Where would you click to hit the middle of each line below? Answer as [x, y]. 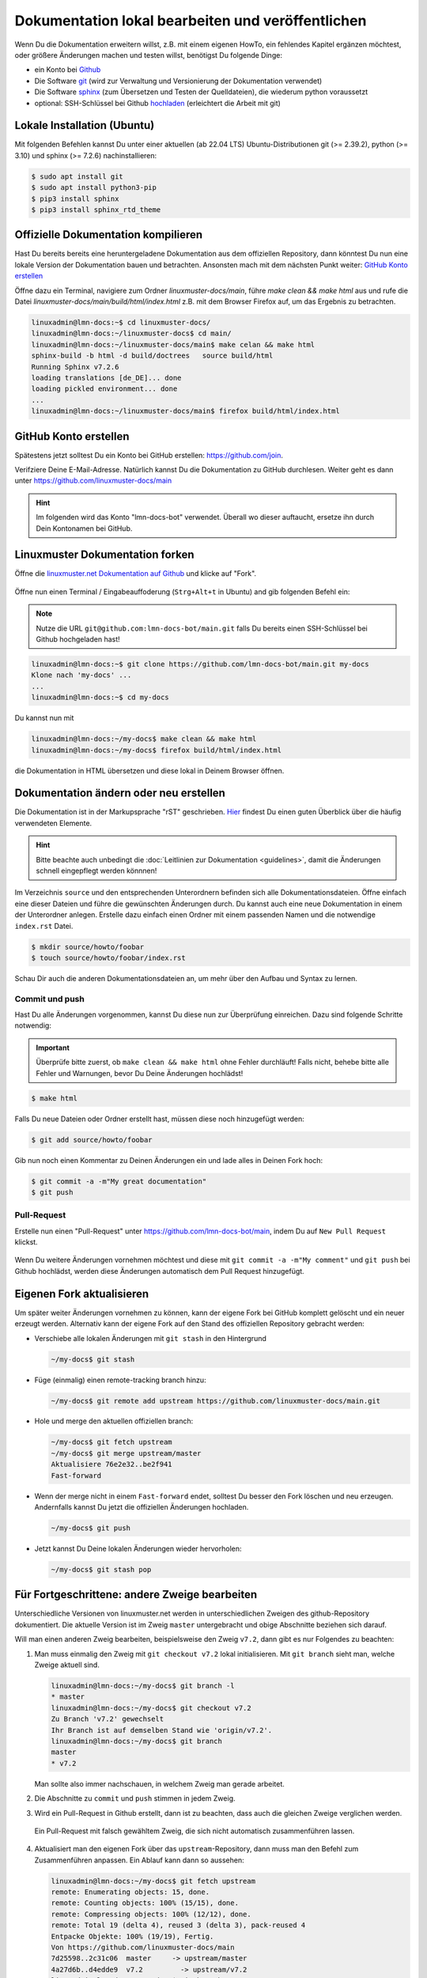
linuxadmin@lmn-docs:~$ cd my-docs [100, 697]
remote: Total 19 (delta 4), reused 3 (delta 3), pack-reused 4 [178, 1925]
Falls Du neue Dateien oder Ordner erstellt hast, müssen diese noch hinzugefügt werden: [159, 1119]
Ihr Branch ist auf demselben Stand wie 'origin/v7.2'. [162, 1730]
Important [53, 1048]
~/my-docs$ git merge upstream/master [126, 1453]
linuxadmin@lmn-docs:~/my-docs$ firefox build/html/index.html [157, 750]
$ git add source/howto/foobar [92, 1140]
